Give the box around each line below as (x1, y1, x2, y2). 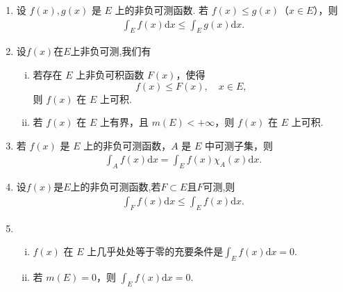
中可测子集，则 (205, 138, 274, 152)
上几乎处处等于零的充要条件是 (87, 244, 224, 259)
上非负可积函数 (76, 67, 144, 82)
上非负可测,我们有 (70, 44, 151, 58)
